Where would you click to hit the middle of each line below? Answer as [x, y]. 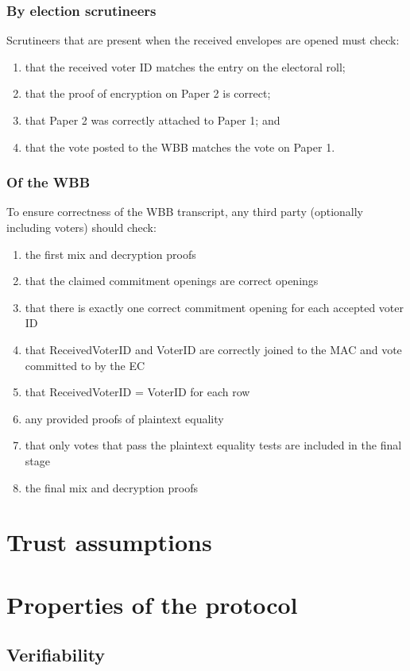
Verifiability [56, 655]
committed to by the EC [85, 365]
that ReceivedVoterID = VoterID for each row [137, 392]
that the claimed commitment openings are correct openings [172, 281]
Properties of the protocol [152, 604]
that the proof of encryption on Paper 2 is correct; [148, 93]
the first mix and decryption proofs [110, 254]
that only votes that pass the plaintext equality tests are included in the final [213, 445]
